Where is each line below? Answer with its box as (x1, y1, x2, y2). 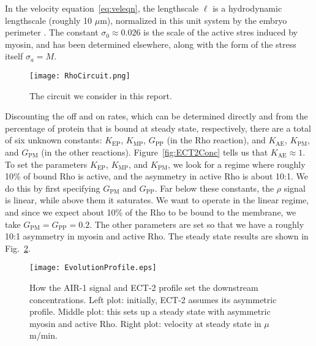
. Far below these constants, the (154, 181, 274, 194)
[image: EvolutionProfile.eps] (29, 263, 157, 273)
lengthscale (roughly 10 (5, 13, 92, 26)
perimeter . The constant (5, 26, 99, 39)
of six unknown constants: (5, 134, 102, 146)
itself (5, 50, 23, 62)
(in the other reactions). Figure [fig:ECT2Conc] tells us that (41, 146, 268, 158)
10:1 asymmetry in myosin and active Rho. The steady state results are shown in (5, 230, 309, 243)
